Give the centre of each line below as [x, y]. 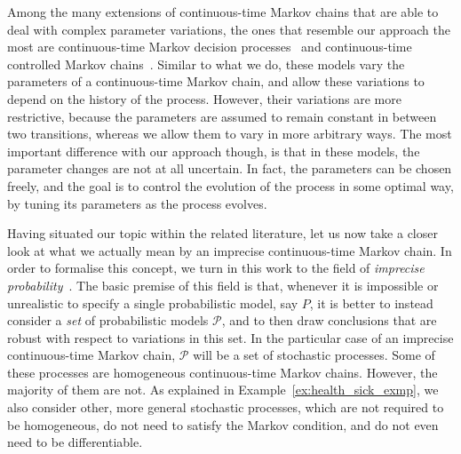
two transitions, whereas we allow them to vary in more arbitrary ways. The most [230, 134]
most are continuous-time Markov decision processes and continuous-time [210, 47]
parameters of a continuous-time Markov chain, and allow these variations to [216, 81]
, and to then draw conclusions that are [329, 320]
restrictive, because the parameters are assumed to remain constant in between [222, 116]
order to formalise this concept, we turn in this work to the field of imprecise [216, 268]
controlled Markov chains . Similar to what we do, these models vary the [206, 64]
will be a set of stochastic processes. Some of [314, 355]
